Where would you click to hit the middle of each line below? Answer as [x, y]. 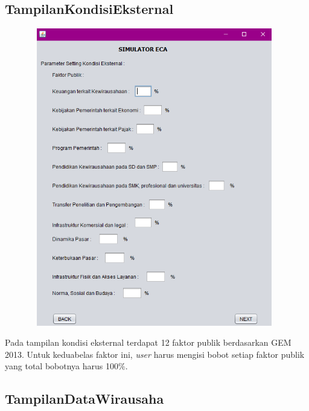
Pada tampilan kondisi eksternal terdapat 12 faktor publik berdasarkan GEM [148, 342]
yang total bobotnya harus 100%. [66, 366]
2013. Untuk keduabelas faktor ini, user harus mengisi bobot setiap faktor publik [155, 354]
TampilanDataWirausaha [84, 399]
